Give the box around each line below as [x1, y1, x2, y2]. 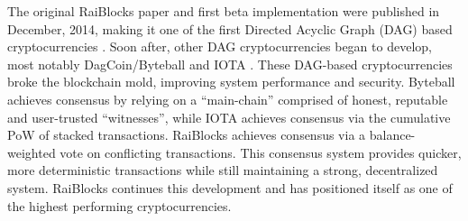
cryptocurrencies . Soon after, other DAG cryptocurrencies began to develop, [7, 37, 432, 56]
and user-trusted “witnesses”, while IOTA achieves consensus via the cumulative [7, 107, 451, 126]
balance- [369, 125, 416, 144]
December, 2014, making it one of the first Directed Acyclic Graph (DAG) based [7, 19, 453, 38]
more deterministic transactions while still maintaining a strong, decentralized [7, 161, 438, 180]
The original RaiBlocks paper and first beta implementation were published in [7, 2, 440, 20]
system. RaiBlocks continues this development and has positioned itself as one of [7, 178, 453, 197]
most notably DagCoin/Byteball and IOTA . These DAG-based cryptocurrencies [7, 54, 453, 73]
